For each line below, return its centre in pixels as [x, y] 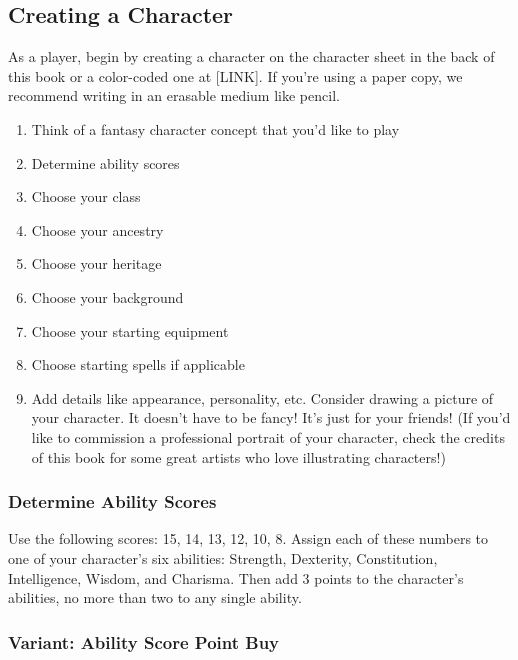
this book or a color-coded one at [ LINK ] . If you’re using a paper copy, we [235, 75]
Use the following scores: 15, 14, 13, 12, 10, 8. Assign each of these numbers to [248, 538]
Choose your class [86, 196]
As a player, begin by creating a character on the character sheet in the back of [251, 56]
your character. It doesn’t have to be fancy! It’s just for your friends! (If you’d [271, 417]
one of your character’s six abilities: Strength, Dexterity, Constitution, [223, 557]
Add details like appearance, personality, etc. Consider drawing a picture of [262, 397]
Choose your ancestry [97, 229]
